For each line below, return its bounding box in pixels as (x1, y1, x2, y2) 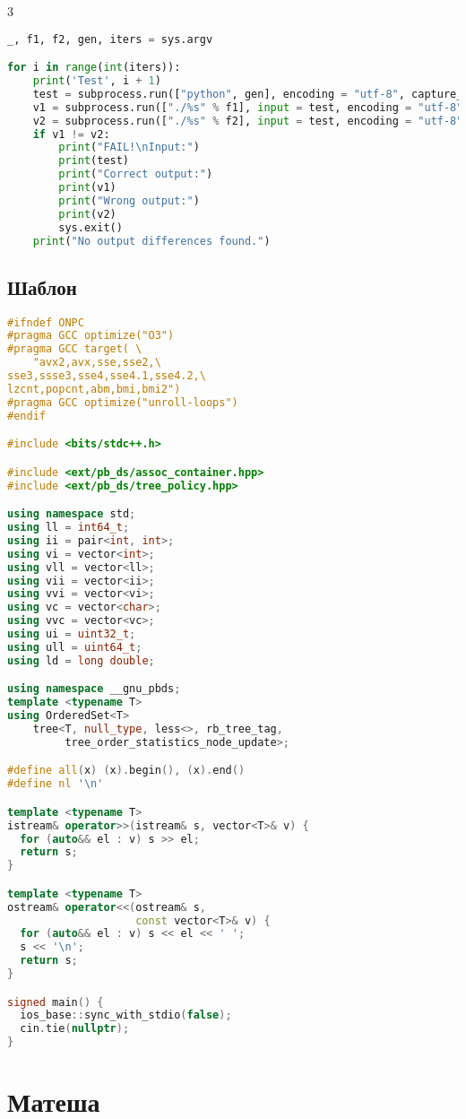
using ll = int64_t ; (7, 521, 130, 534)
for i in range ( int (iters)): (7, 61, 181, 74)
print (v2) (58, 207, 116, 221)
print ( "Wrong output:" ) (58, 194, 200, 207)
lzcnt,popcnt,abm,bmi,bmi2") (7, 382, 181, 395)
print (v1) (58, 181, 116, 194)
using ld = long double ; (7, 654, 155, 667)
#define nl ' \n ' (7, 777, 104, 791)
